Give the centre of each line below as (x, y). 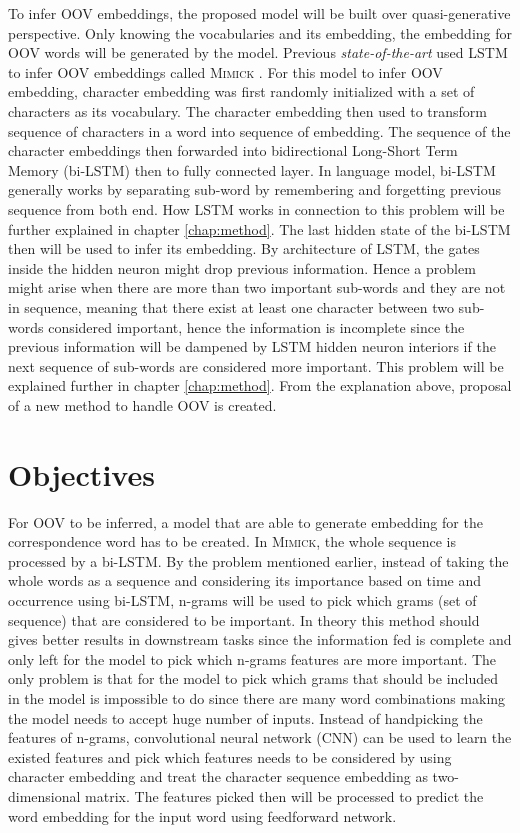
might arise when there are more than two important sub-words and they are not (257, 287)
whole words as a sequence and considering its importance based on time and (245, 580)
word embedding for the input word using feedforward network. (202, 815)
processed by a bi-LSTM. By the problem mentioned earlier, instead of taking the (258, 560)
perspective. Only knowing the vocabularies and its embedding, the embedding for (260, 32)
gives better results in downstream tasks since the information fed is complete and (260, 639)
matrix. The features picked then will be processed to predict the (284, 795)
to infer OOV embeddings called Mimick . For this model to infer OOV (225, 71)
